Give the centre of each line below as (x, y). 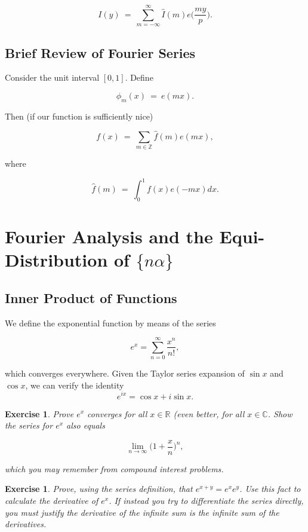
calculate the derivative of (52, 500)
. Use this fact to (270, 489)
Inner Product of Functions (91, 297)
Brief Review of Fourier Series (100, 52)
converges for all (117, 413)
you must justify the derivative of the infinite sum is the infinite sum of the (142, 512)
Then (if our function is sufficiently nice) (79, 116)
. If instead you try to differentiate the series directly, (206, 500)
